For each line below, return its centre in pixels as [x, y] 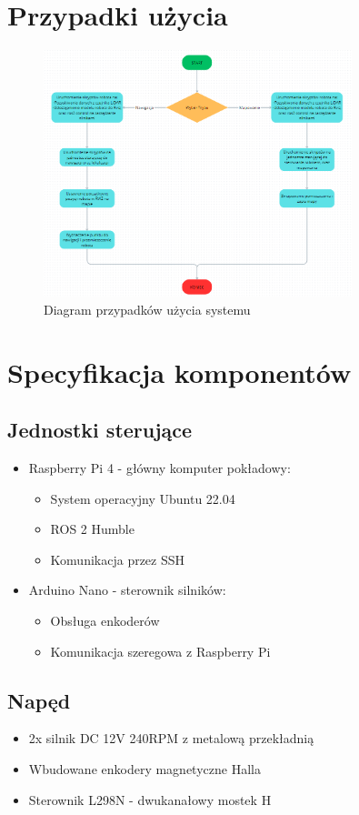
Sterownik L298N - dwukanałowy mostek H [150, 799]
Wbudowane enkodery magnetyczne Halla [145, 768]
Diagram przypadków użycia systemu [147, 309]
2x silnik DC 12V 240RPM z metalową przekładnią [171, 738]
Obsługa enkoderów [105, 620]
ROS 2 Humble [92, 529]
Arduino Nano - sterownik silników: [127, 590]
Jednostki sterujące [100, 430]
